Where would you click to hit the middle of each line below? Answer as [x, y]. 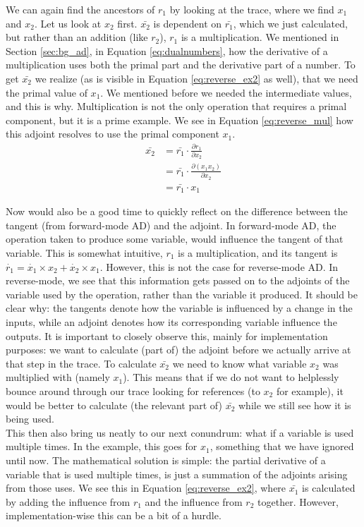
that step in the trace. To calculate [81, 363]
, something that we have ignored [282, 446]
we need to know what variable [239, 363]
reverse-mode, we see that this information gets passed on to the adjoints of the [178, 280]
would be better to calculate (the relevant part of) [114, 405]
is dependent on [188, 23]
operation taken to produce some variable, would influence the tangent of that [175, 239]
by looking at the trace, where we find [252, 9]
